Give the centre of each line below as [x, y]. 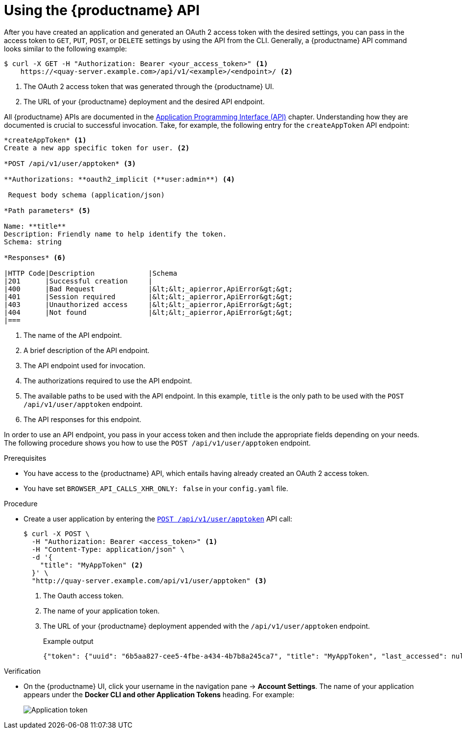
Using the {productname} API [102, 10]
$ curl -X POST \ [57, 533]
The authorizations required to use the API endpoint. [108, 380]
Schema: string [33, 242]
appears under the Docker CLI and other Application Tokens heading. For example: [159, 694]
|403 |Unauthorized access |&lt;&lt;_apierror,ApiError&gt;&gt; [149, 304]
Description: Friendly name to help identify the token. [115, 234]
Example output [68, 641]
